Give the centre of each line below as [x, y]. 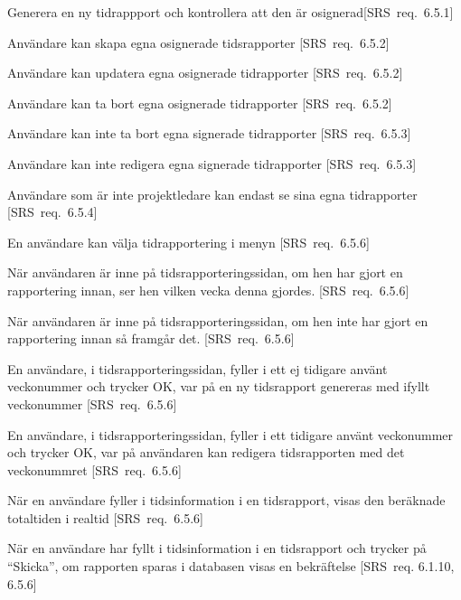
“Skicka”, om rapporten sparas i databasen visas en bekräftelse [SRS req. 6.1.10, [231, 566]
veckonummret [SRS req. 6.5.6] [94, 469]
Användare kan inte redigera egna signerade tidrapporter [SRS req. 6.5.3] [212, 163]
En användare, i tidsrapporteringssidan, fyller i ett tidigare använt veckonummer [230, 434]
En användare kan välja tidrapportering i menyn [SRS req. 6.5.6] [188, 242]
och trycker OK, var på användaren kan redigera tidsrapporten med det [206, 452]
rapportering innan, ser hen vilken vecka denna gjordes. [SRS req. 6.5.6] [208, 290]
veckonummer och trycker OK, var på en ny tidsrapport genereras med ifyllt [219, 386]
